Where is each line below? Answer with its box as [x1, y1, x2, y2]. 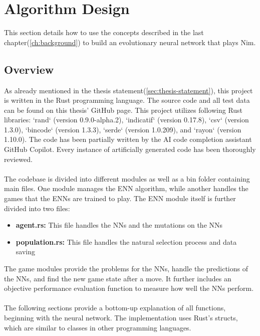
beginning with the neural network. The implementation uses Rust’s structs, [4, 312, 238, 322]
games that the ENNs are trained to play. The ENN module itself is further [4, 193, 236, 204]
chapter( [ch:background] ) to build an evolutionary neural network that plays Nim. [4, 37, 256, 47]
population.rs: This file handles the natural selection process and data [16, 236, 237, 247]
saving [16, 246, 35, 257]
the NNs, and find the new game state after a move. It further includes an [4, 273, 231, 283]
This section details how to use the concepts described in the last [4, 27, 204, 38]
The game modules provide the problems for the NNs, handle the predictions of [4, 263, 248, 274]
